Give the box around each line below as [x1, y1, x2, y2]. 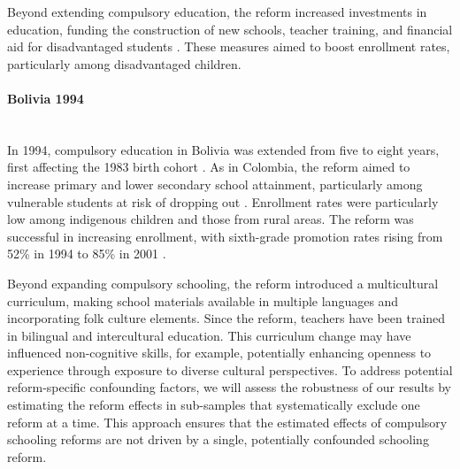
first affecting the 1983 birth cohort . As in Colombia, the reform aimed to [7, 158, 410, 176]
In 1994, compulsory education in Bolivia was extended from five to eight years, [7, 140, 440, 158]
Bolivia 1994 [7, 88, 84, 107]
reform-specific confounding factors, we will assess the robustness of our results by [7, 378, 451, 396]
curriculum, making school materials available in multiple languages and [7, 291, 399, 310]
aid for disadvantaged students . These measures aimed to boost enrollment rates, [7, 37, 450, 56]
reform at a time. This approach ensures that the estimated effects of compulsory [7, 412, 448, 431]
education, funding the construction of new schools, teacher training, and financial [7, 19, 453, 38]
